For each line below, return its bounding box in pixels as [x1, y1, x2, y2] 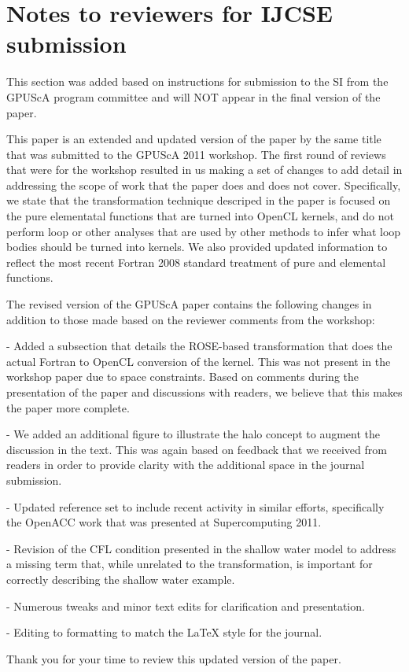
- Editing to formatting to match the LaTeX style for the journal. [6, 624, 322, 641]
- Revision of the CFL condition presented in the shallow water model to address [6, 540, 396, 556]
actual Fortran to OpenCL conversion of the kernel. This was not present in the [6, 353, 391, 369]
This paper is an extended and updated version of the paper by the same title [6, 131, 381, 147]
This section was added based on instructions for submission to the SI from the [6, 73, 389, 90]
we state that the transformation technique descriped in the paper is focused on [6, 192, 391, 209]
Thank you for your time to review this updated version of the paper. [6, 650, 341, 666]
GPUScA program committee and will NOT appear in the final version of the [6, 88, 381, 105]
